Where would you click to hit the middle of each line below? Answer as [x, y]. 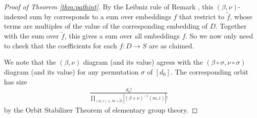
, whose [241, 16]
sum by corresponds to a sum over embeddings [100, 16]
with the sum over [31, 36]
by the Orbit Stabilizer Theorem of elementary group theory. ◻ [101, 110]
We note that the [30, 62]
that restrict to [202, 16]
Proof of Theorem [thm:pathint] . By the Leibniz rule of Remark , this [109, 6]
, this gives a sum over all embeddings [122, 36]
